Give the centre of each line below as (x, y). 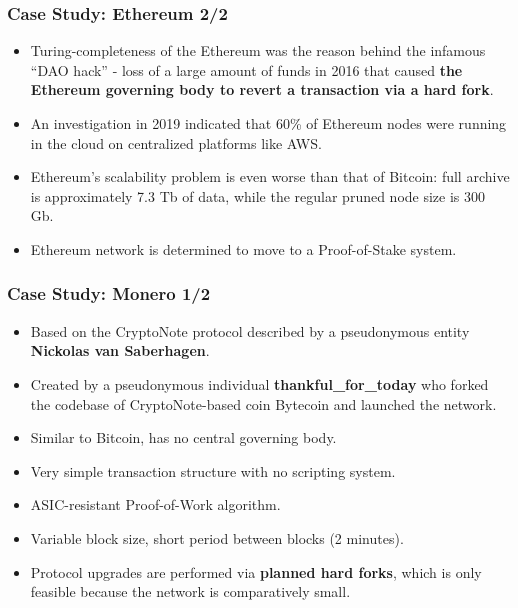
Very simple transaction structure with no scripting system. (213, 470)
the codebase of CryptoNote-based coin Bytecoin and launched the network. (263, 403)
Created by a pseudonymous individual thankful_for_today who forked (259, 383)
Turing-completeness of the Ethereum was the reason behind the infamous (258, 50)
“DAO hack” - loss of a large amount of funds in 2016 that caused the (246, 69)
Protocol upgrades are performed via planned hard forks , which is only (256, 571)
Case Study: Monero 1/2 (109, 293)
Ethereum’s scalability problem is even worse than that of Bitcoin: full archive (270, 176)
